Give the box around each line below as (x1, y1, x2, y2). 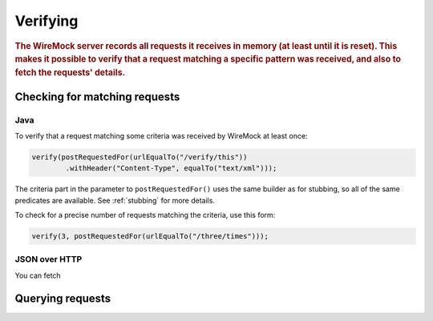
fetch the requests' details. (14, 67, 126, 78)
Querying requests (14, 291, 111, 305)
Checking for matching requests (14, 90, 180, 103)
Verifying (14, 12, 79, 30)
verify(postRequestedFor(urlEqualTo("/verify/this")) (31, 152, 248, 162)
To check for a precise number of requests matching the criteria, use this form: (14, 211, 276, 220)
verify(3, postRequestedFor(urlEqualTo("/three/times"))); (31, 232, 269, 241)
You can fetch (14, 271, 61, 280)
